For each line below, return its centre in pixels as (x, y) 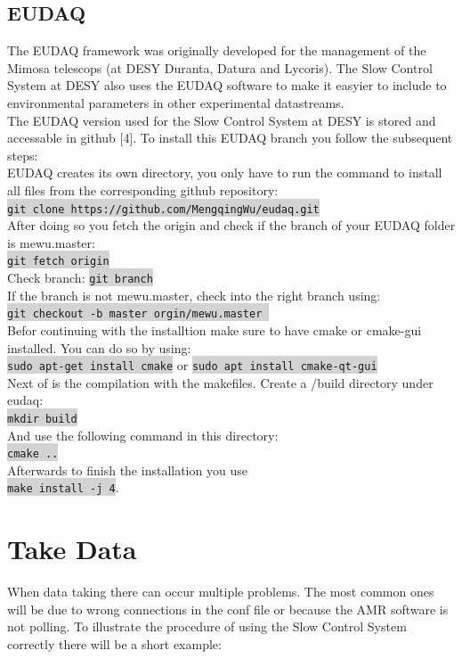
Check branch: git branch (80, 278)
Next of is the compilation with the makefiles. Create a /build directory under (220, 382)
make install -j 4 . (63, 487)
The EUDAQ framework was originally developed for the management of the (217, 50)
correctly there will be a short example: (114, 644)
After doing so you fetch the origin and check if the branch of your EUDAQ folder (231, 225)
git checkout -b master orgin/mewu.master (135, 314)
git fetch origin (58, 262)
